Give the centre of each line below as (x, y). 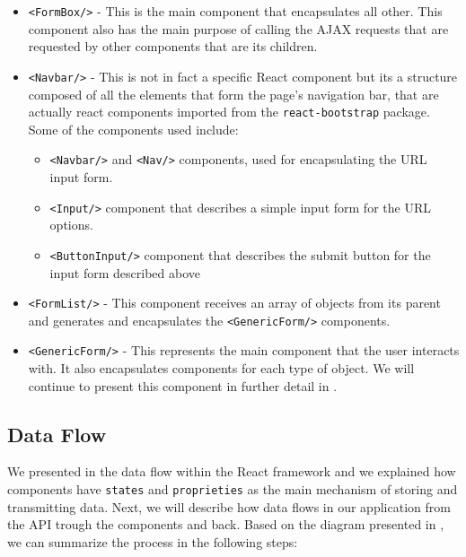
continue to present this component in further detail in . (183, 385)
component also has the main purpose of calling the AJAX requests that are (238, 28)
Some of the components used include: (133, 129)
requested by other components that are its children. (173, 46)
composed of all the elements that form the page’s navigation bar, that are (233, 94)
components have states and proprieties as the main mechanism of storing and (233, 489)
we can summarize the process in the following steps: (153, 541)
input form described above (125, 272)
